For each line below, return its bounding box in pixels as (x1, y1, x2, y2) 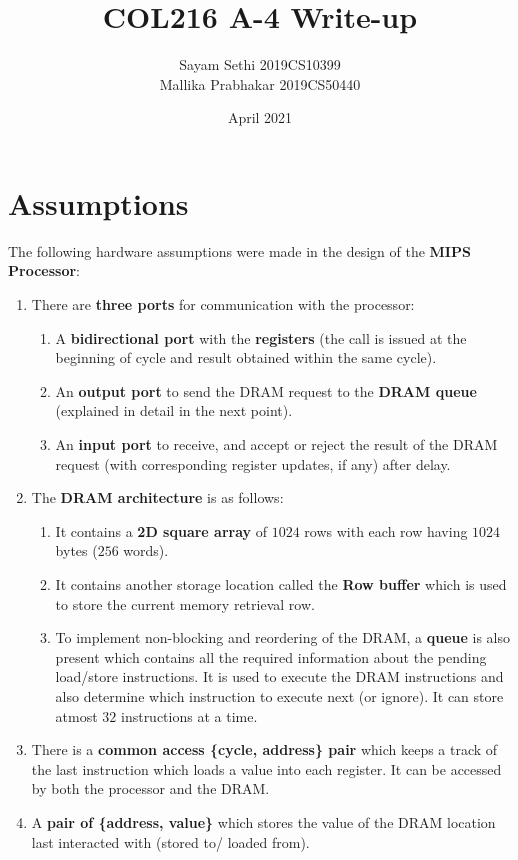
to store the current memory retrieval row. (55, 593, 315, 614)
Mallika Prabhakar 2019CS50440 (159, 73, 361, 94)
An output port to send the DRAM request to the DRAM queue (55, 380, 477, 401)
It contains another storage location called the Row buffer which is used (55, 573, 507, 594)
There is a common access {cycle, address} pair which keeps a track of (31, 739, 498, 760)
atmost (55, 705, 98, 726)
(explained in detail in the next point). (55, 400, 293, 421)
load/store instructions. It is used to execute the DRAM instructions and (55, 666, 504, 687)
